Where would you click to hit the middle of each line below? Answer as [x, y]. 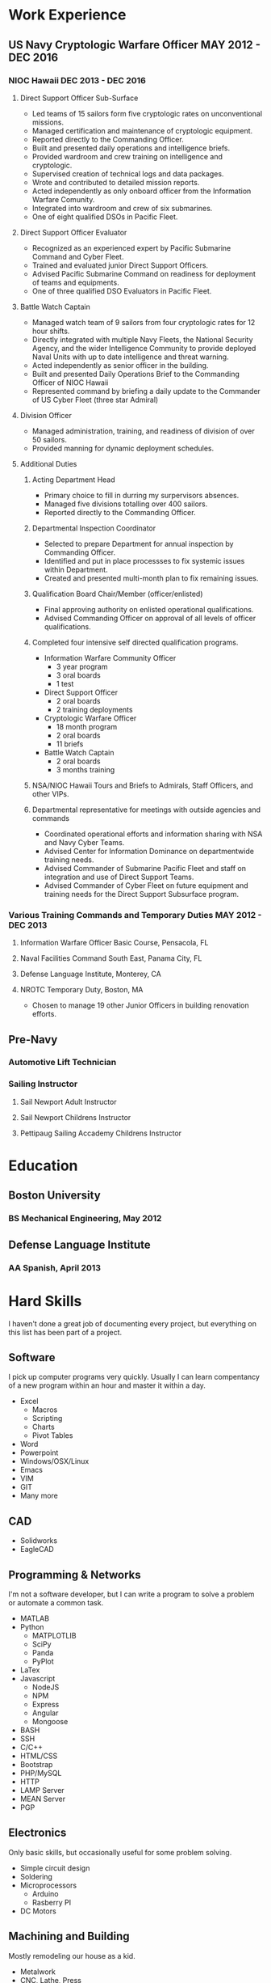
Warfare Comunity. [63, 199]
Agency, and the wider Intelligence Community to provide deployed [144, 348]
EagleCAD [37, 1550]
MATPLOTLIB [54, 1635]
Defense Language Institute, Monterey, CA [90, 974]
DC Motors [38, 1911]
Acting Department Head [73, 480]
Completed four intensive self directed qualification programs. [135, 642]
